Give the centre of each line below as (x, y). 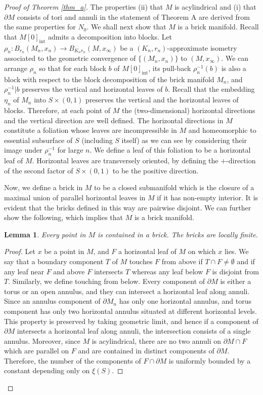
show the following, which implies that (64, 217)
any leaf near (24, 271)
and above (69, 271)
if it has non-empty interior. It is (208, 197)
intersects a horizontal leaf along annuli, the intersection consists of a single (134, 331)
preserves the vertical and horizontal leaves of (92, 89)
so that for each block (73, 68)
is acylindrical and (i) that (215, 7)
